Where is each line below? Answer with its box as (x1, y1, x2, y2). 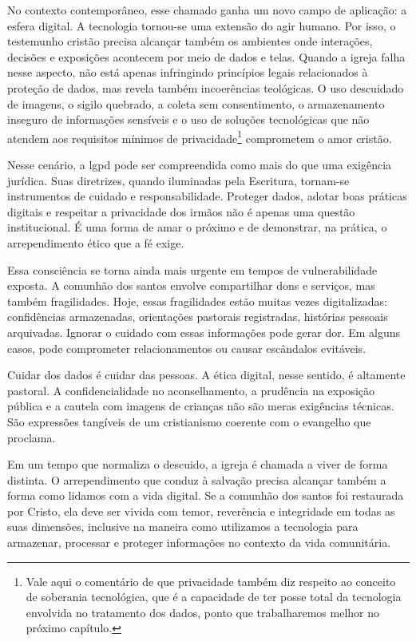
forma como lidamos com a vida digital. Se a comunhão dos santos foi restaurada (7, 487, 404, 504)
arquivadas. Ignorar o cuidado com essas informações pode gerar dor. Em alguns (7, 323, 401, 340)
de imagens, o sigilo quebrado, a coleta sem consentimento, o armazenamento (7, 95, 385, 112)
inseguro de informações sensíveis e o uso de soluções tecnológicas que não (7, 111, 370, 128)
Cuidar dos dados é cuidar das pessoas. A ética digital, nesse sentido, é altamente (7, 366, 406, 383)
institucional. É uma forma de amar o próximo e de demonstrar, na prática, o (7, 219, 387, 235)
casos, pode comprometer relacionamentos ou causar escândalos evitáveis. (7, 339, 366, 356)
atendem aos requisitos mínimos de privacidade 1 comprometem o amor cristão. (7, 127, 392, 146)
